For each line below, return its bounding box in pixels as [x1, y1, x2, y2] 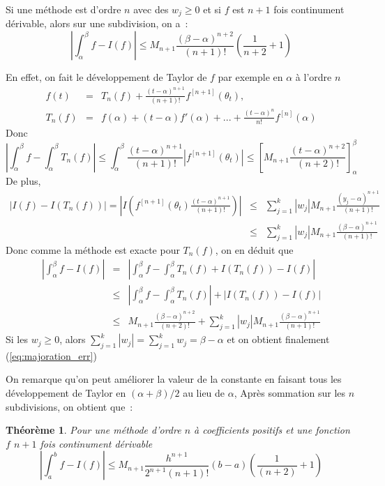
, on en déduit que [215, 242, 294, 257]
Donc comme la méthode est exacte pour [6, 242, 180, 257]
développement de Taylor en [6, 386, 126, 400]
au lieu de [183, 386, 225, 400]
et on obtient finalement [227, 332, 330, 347]
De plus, [6, 174, 41, 188]
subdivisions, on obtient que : [6, 399, 133, 413]
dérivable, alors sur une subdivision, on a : [6, 16, 188, 31]
